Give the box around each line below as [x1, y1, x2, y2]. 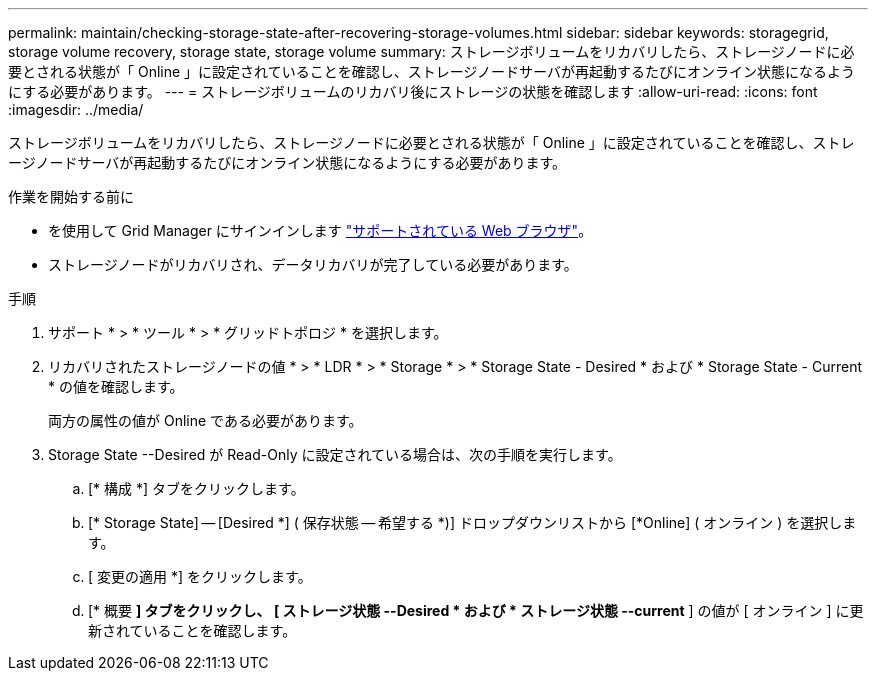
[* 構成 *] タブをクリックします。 [88, 480, 305, 497]
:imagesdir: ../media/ [8, 101, 144, 118]
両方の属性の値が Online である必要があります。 [48, 412, 363, 429]
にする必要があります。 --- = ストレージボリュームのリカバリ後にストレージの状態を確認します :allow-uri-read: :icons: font [8, 83, 818, 100]
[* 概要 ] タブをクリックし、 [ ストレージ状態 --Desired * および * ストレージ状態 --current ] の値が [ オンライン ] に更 [88, 602, 864, 619]
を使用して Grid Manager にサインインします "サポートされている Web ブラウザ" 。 [48, 222, 593, 239]
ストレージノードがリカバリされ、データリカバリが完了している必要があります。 [48, 256, 578, 273]
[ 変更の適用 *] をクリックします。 [88, 568, 312, 585]
